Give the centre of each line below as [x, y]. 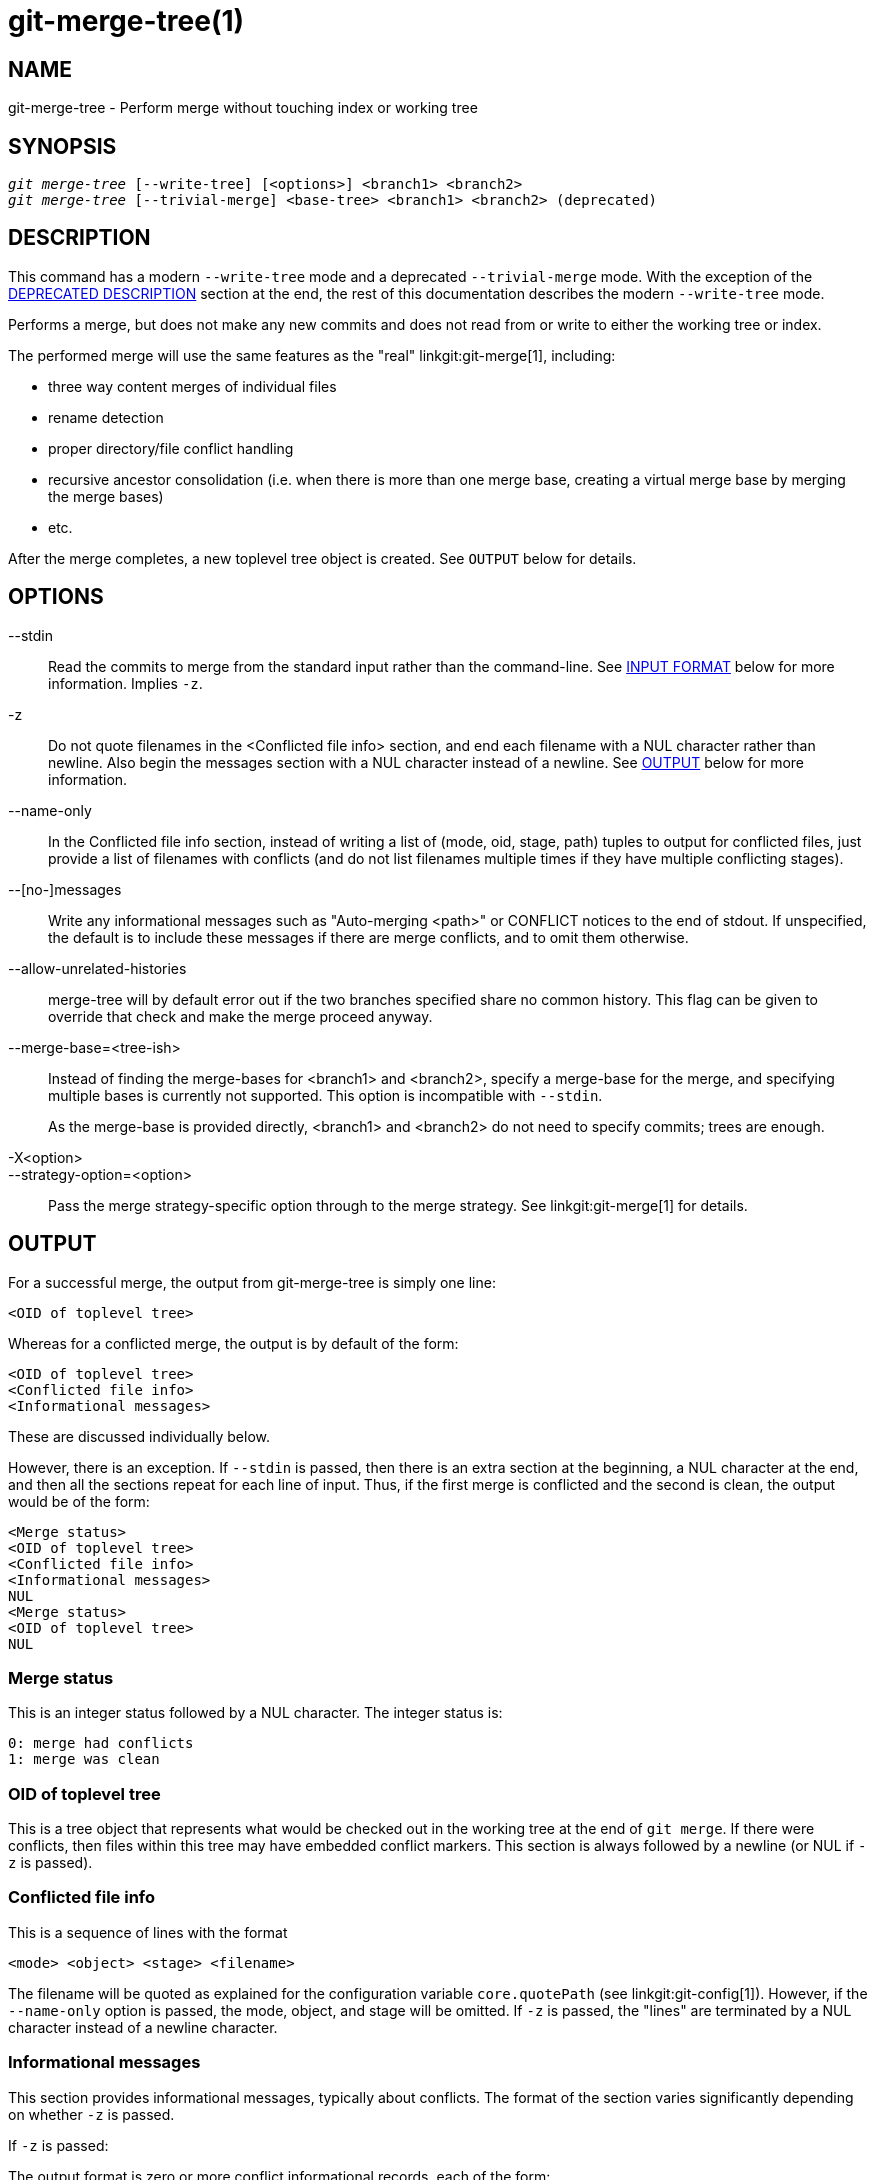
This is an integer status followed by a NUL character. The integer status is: [255, 1713]
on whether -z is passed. [91, 2114]
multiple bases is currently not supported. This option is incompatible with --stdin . [325, 1095]
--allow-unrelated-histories [97, 968]
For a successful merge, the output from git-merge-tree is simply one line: [252, 1282]
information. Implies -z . [125, 683]
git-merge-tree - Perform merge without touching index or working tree [243, 108]
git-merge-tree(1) [126, 21]
